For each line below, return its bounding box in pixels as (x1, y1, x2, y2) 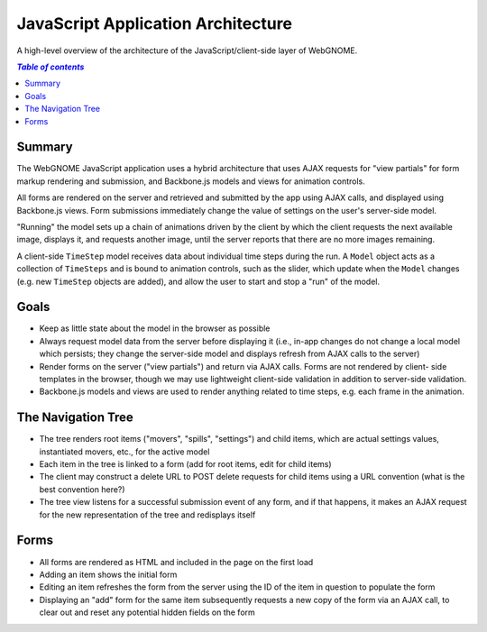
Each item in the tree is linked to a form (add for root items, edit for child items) (39, 459, 333, 470)
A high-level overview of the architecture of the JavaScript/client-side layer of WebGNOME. (16, 45, 358, 56)
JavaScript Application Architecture (16, 14, 293, 33)
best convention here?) (39, 483, 125, 495)
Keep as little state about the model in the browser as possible (39, 323, 271, 334)
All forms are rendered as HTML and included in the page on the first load (39, 556, 314, 567)
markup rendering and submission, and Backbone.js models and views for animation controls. (16, 176, 365, 187)
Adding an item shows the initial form (39, 569, 178, 580)
